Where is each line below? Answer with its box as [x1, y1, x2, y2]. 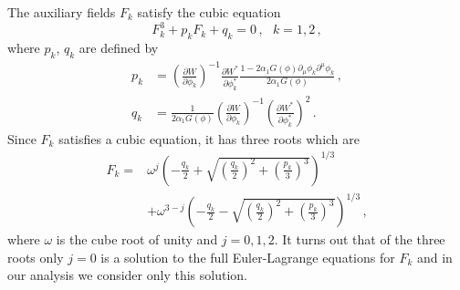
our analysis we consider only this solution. [7, 265, 247, 285]
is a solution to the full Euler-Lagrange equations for [100, 247, 395, 266]
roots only [7, 247, 64, 266]
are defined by [78, 37, 159, 57]
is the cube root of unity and [56, 230, 218, 249]
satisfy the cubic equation [137, 3, 281, 21]
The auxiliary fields [7, 3, 116, 21]
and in [416, 247, 453, 266]
